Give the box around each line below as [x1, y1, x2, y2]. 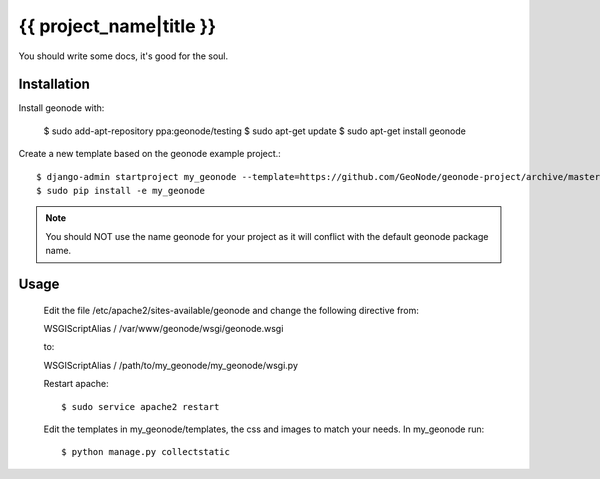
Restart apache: [43, 378, 109, 390]
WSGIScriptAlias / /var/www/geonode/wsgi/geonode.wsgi [43, 322, 284, 334]
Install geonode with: [18, 102, 105, 114]
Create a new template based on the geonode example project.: [18, 148, 282, 160]
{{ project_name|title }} [18, 15, 217, 37]
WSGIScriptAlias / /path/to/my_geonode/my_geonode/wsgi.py [43, 359, 299, 371]
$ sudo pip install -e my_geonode [36, 185, 205, 197]
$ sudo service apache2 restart [61, 401, 220, 412]
